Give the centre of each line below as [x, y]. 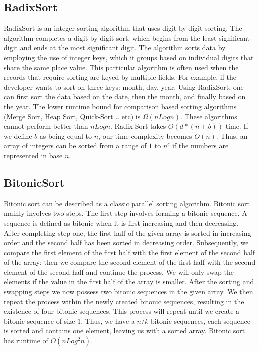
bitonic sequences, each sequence [200, 321]
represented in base [33, 155]
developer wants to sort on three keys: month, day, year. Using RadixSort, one [124, 87]
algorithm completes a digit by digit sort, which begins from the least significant [127, 38]
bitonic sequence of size [40, 321]
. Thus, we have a [108, 321]
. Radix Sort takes [138, 126]
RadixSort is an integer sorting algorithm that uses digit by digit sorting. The [123, 28]
